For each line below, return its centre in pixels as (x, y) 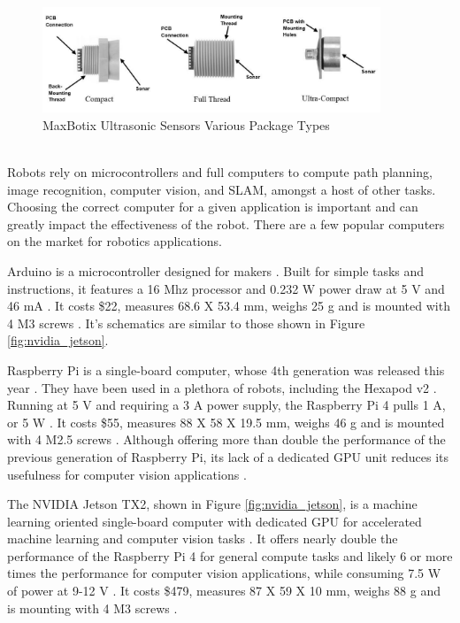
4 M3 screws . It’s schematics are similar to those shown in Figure (186, 323)
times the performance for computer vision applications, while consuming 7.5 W (224, 573)
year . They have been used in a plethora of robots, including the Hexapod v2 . (222, 387)
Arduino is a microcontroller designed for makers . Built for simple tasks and (216, 270)
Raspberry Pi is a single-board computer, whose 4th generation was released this (226, 369)
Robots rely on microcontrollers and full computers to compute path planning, (220, 172)
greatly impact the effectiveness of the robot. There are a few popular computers (226, 223)
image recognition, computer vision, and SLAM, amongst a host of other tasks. (222, 189)
